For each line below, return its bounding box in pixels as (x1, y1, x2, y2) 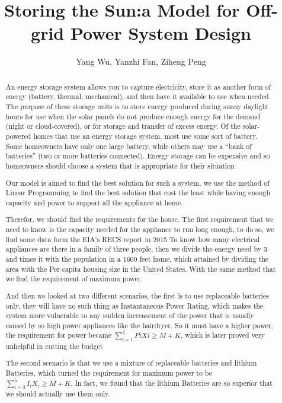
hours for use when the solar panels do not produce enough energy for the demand (5, 111, 261, 121)
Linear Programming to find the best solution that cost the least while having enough (5, 188, 271, 198)
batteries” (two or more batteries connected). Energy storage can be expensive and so (5, 151, 270, 161)
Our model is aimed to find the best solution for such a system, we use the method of (5, 177, 270, 188)
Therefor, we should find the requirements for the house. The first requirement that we (5, 214, 274, 224)
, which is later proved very (180, 330, 265, 340)
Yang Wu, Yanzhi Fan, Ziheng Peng (76, 55, 206, 68)
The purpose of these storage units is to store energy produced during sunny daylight (5, 101, 269, 112)
